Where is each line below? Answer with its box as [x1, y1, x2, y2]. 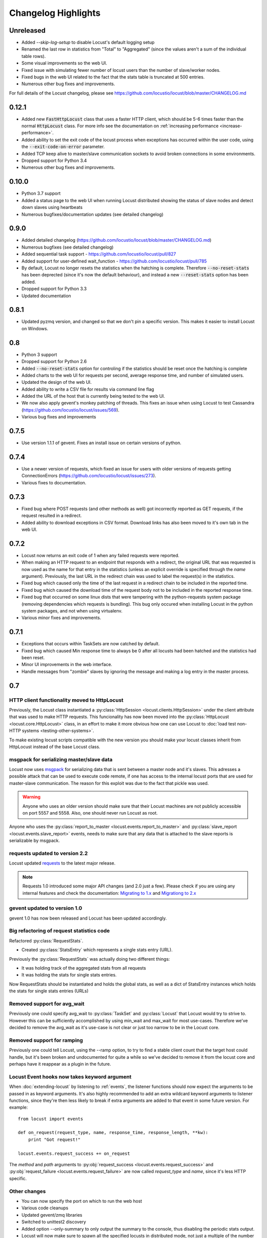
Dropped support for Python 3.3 [21, 286, 87, 292]
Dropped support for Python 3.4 [21, 157, 87, 163]
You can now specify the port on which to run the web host [21, 1198, 142, 1204]
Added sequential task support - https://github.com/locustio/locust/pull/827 [21, 251, 177, 257]
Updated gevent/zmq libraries [21, 1212, 83, 1218]
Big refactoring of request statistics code [9, 928, 110, 934]
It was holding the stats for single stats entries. [21, 972, 117, 978]
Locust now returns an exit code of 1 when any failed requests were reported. [21, 552, 179, 558]
